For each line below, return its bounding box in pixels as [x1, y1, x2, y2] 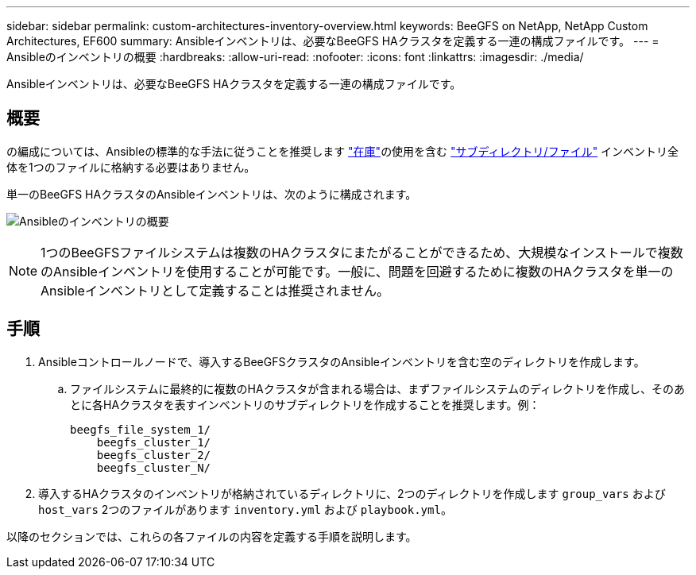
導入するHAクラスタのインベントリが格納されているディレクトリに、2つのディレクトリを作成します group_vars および [38, 486, 666, 500]
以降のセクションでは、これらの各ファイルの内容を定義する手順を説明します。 [6, 529, 417, 543]
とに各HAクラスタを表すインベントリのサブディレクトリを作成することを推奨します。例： [70, 397, 540, 411]
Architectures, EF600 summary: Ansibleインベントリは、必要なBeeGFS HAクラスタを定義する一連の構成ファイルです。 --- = [6, 34, 659, 48]
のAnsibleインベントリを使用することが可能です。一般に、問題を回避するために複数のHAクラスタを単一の [41, 263, 674, 280]
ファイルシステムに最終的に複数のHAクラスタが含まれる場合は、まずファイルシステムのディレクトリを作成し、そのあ [70, 381, 685, 396]
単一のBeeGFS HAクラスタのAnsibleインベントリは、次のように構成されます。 [6, 187, 417, 201]
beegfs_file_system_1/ [70, 423, 211, 436]
